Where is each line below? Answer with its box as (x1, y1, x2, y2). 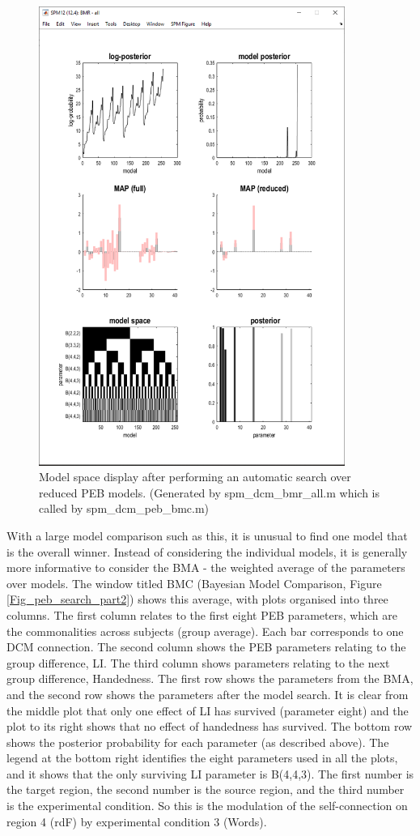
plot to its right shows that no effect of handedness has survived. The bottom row (6, 718, 413, 735)
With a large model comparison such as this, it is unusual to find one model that (6, 527, 408, 544)
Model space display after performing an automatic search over (39, 468, 351, 485)
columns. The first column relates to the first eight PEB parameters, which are (6, 606, 397, 623)
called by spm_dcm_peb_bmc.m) (39, 500, 210, 517)
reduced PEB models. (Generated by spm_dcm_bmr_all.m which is (39, 484, 380, 501)
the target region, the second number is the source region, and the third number (6, 781, 405, 798)
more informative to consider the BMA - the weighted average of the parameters (6, 559, 405, 576)
